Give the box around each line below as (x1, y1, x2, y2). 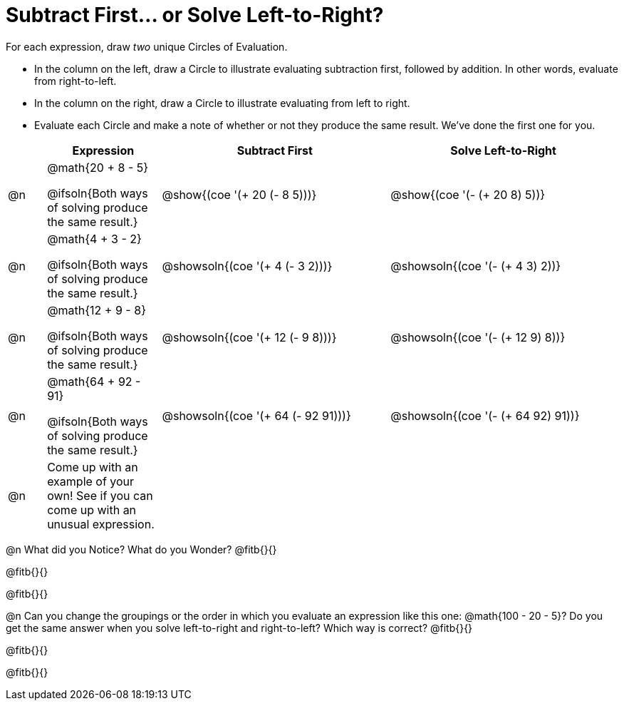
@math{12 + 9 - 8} (47, 302, 146, 317)
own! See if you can (47, 488, 153, 503)
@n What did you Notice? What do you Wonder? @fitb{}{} (6, 543, 277, 556)
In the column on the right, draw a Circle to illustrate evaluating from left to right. (34, 96, 410, 109)
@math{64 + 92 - (47, 374, 141, 389)
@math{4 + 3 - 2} (47, 231, 142, 246)
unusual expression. (47, 516, 155, 531)
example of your (47, 474, 135, 488)
